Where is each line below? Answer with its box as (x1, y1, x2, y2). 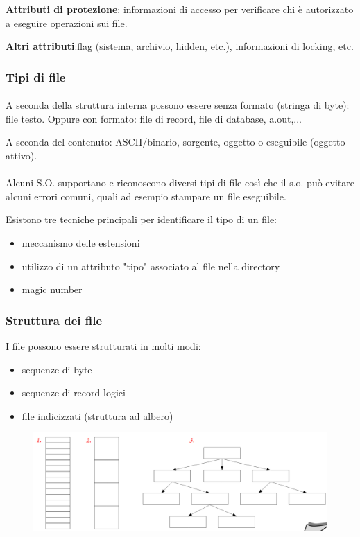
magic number (22, 282, 83, 297)
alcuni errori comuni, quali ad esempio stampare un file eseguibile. (6, 188, 286, 203)
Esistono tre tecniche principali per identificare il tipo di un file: (6, 212, 277, 227)
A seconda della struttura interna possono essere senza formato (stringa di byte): (6, 98, 350, 112)
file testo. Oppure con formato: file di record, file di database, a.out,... (6, 111, 302, 125)
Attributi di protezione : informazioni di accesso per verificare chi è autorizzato (6, 2, 354, 16)
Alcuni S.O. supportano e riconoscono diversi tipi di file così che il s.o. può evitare (6, 175, 355, 190)
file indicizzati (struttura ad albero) (22, 408, 173, 423)
